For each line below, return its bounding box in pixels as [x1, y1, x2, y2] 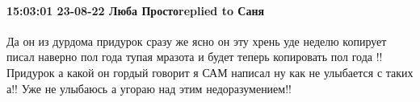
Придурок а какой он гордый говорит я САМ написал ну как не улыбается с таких [6, 63, 414, 80]
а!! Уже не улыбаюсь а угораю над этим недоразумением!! [6, 80, 292, 96]
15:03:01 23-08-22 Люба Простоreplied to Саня [6, 2, 265, 18]
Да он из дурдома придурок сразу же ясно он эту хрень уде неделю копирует [6, 32, 387, 49]
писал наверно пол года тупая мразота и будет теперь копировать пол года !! [6, 48, 383, 65]
